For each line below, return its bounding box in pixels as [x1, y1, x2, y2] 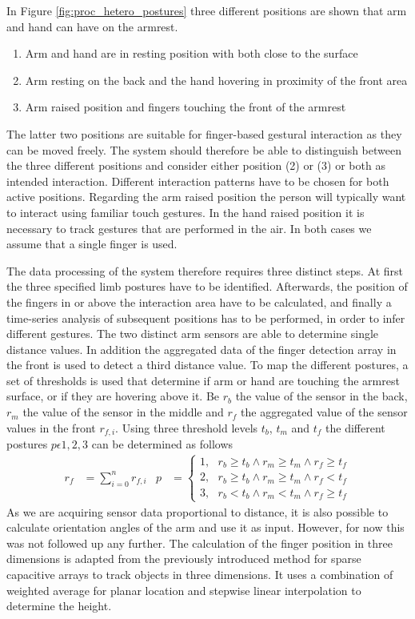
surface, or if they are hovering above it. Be [6, 388, 220, 404]
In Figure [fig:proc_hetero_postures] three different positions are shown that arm [6, 2, 407, 18]
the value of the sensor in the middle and [22, 404, 224, 420]
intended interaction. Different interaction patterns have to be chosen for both [6, 172, 389, 189]
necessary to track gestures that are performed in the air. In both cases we [6, 219, 372, 236]
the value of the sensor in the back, [235, 388, 408, 404]
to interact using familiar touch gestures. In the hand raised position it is [6, 203, 365, 220]
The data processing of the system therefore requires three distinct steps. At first [6, 262, 403, 279]
